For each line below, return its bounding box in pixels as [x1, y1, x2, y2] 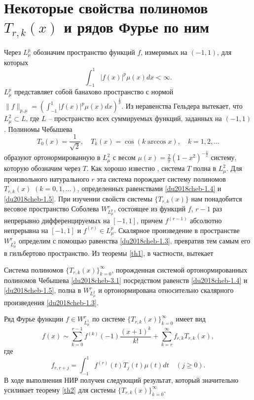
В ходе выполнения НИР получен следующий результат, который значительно [4, 375, 239, 385]
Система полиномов [4, 264, 64, 275]
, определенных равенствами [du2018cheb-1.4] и [77, 183, 221, 194]
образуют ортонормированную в [4, 152, 101, 162]
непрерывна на [4, 225, 48, 235]
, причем [137, 215, 163, 226]
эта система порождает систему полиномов [97, 173, 226, 184]
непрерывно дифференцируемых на [4, 215, 110, 226]
